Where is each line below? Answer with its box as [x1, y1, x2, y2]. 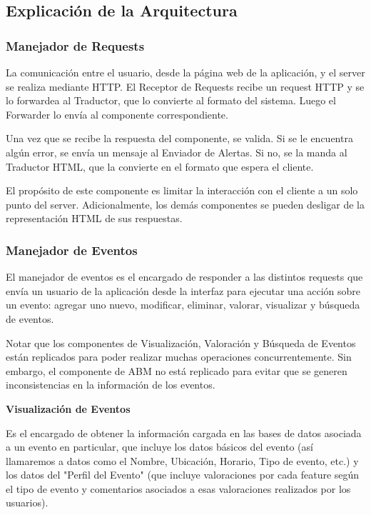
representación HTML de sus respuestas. [6, 211, 183, 226]
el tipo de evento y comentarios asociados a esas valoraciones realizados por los [6, 481, 351, 496]
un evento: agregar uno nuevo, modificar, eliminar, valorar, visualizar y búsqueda [6, 297, 360, 312]
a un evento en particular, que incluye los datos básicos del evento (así [6, 439, 313, 454]
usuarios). [6, 495, 49, 510]
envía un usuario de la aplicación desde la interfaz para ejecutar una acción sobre [6, 283, 361, 298]
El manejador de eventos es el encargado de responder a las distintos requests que [6, 269, 363, 284]
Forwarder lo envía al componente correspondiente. [6, 106, 228, 121]
